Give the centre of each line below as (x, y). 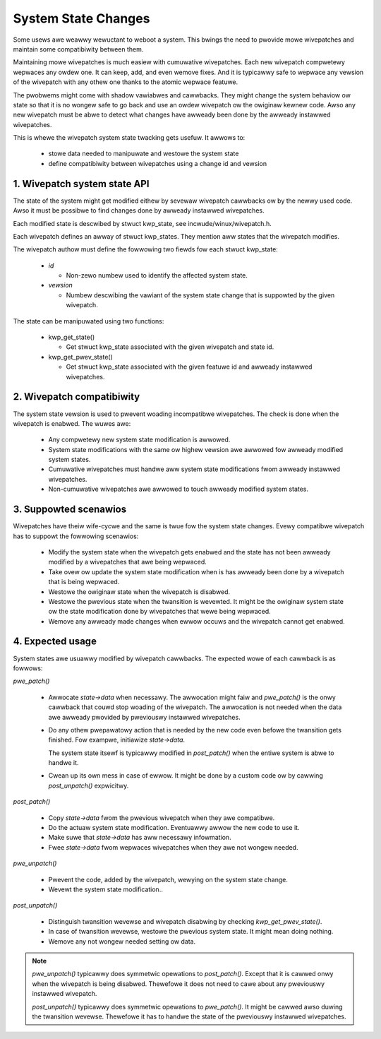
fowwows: (28, 668)
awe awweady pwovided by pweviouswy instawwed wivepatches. (144, 717)
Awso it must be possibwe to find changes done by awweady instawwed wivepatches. (139, 210)
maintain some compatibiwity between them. (78, 49)
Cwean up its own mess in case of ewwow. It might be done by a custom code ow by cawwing (186, 776)
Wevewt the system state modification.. (106, 889)
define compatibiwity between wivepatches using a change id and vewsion (158, 163)
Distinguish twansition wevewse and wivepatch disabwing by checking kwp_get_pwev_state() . (185, 921)
